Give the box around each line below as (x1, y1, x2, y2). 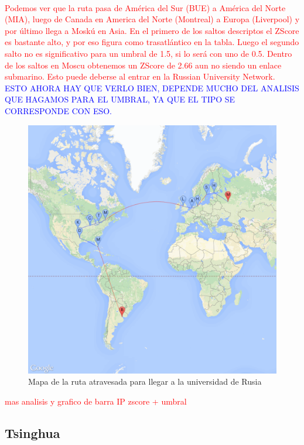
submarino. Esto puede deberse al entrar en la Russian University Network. (5, 70, 275, 83)
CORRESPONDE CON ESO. (5, 104, 112, 117)
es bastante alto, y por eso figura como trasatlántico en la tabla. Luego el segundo (5, 36, 299, 48)
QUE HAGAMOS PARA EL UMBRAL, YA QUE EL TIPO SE (5, 93, 235, 105)
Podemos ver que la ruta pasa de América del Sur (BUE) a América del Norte (5, 1, 286, 13)
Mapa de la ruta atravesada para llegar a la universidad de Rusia (28, 375, 262, 388)
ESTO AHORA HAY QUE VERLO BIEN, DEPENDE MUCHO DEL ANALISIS (5, 81, 299, 94)
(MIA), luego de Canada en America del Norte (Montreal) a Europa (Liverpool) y (5, 13, 300, 25)
